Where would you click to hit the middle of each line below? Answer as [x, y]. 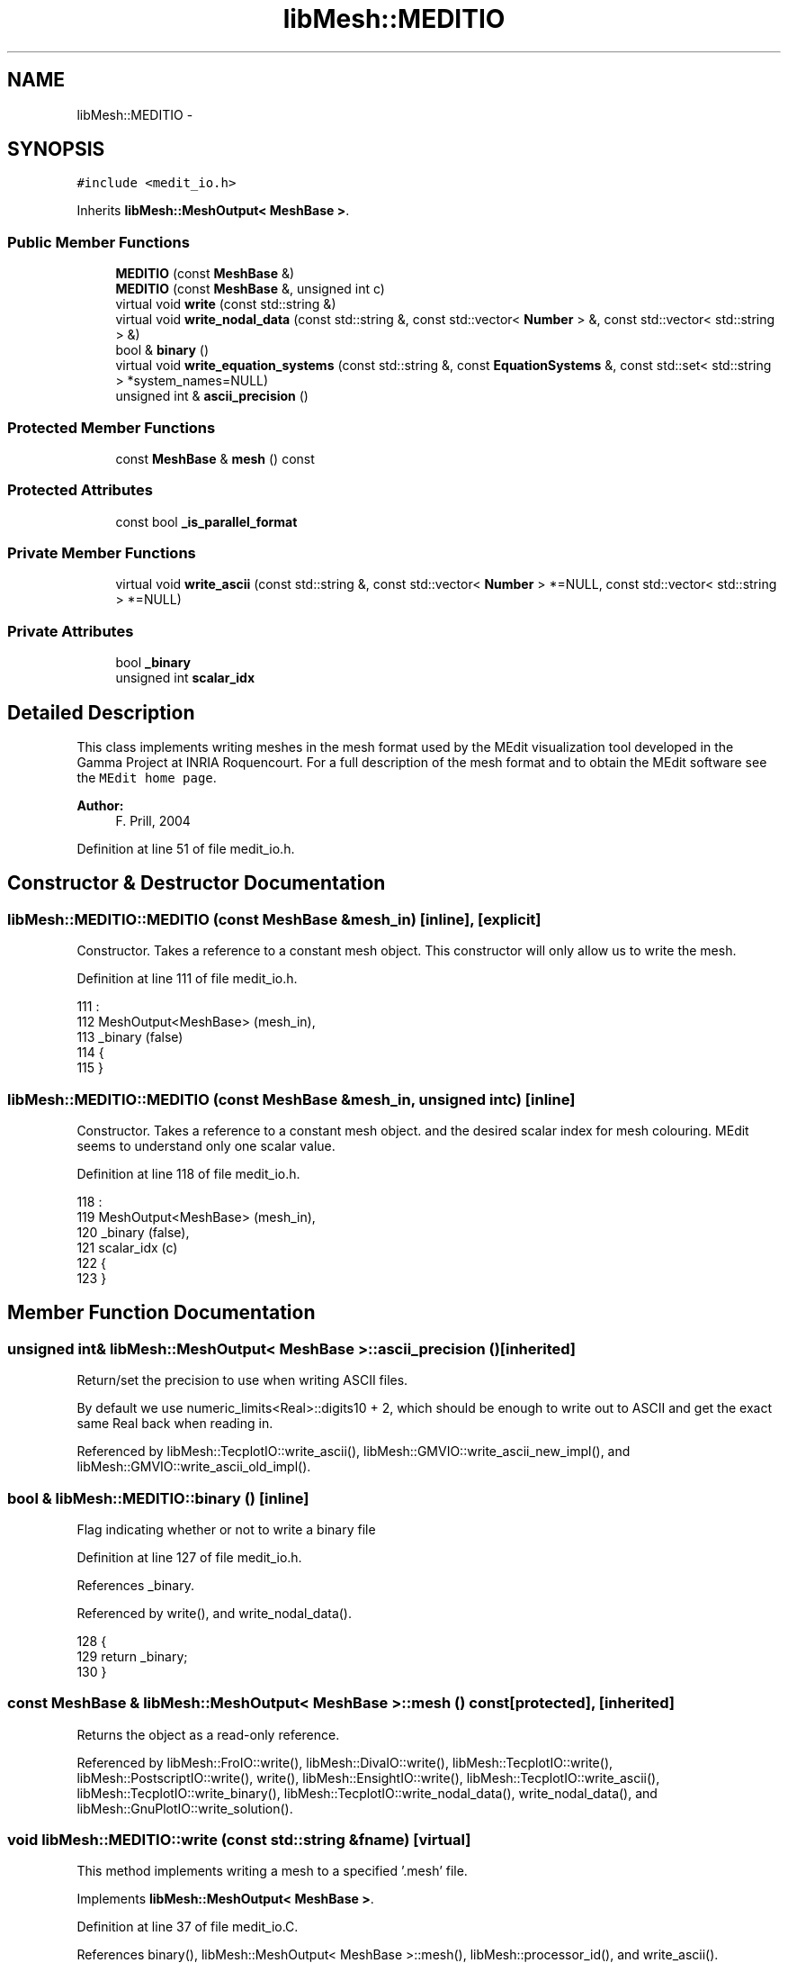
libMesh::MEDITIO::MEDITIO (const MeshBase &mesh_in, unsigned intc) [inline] [291, 1099]
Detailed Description [101, 712]
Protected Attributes [80, 490]
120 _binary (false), [133, 1232]
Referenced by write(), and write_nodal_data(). [215, 1613]
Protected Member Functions [112, 427]
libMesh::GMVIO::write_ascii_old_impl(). [194, 1467]
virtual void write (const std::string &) [226, 304]
